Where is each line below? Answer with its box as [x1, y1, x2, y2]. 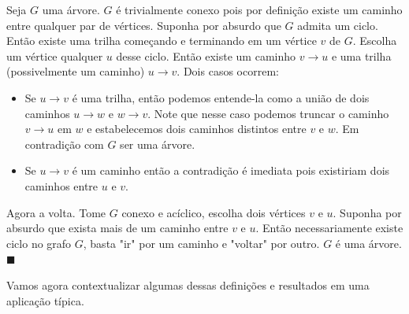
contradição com [24, 135, 104, 152]
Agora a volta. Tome [6, 204, 106, 220]
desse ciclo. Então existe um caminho [116, 47, 296, 64]
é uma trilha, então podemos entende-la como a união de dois [72, 89, 370, 105]
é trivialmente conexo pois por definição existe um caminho [116, 2, 403, 17]
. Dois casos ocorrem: [177, 63, 279, 79]
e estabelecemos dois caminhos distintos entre [87, 120, 307, 137]
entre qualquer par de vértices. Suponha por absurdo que [6, 17, 281, 33]
